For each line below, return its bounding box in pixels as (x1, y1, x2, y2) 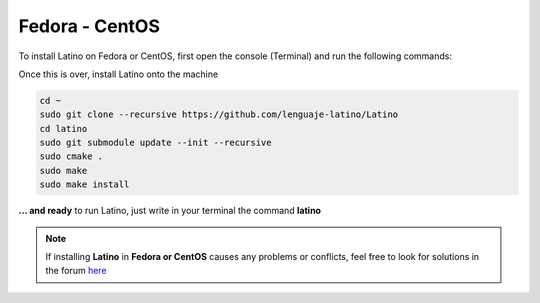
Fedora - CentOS (18, 15, 160, 37)
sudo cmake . (39, 151, 104, 162)
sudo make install (39, 179, 130, 190)
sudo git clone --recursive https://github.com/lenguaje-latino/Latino (39, 109, 399, 120)
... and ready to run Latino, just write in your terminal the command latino (18, 205, 322, 217)
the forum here (45, 265, 107, 277)
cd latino (39, 123, 88, 134)
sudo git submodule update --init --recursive (39, 137, 272, 149)
